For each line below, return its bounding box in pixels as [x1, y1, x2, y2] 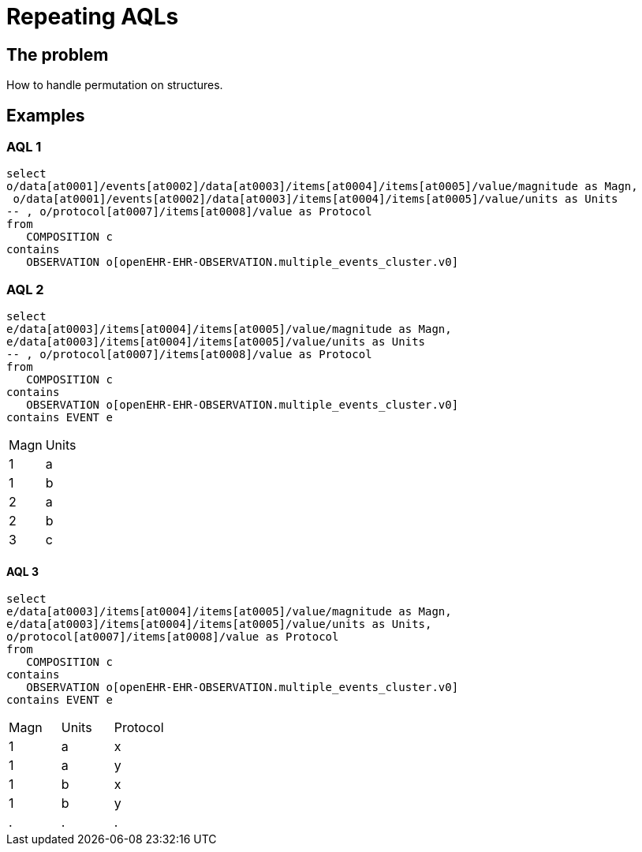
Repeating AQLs [6, 3, 179, 30]
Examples [6, 105, 85, 125]
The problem [6, 44, 109, 65]
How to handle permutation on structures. [6, 78, 223, 92]
